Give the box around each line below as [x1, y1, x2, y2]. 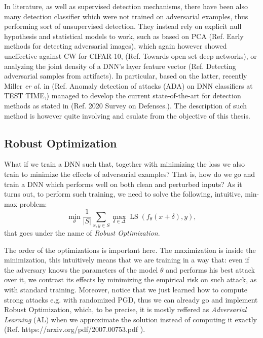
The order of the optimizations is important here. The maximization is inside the [4, 244, 256, 255]
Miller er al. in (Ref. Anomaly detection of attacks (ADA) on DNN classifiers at [4, 80, 253, 91]
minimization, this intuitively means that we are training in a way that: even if [4, 254, 249, 265]
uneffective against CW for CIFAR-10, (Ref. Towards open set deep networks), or [4, 50, 257, 61]
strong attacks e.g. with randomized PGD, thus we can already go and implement [4, 294, 258, 305]
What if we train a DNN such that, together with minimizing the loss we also [4, 159, 245, 169]
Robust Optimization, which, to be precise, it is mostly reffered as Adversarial [4, 304, 247, 315]
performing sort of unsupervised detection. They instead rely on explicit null [4, 21, 242, 31]
